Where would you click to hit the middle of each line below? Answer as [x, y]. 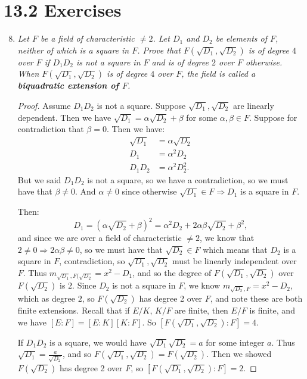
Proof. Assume [44, 105]
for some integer [235, 342]
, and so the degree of [172, 272]
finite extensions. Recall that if [74, 310]
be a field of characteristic [87, 38]
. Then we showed [239, 354]
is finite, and [272, 310]
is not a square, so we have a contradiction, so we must [188, 179]
